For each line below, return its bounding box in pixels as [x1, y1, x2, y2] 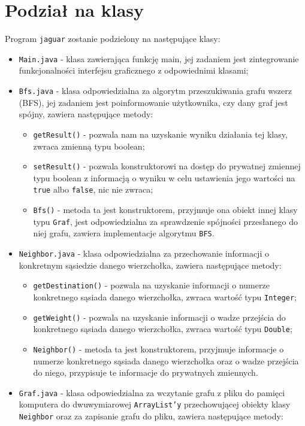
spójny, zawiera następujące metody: [19, 108, 153, 120]
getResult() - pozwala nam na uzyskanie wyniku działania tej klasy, [33, 127, 288, 140]
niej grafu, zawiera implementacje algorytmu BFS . [33, 227, 215, 239]
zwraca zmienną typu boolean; [33, 139, 145, 152]
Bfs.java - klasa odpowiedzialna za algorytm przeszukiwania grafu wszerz [19, 84, 292, 97]
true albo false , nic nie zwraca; [33, 183, 153, 196]
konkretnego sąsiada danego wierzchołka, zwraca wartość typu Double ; [33, 322, 292, 335]
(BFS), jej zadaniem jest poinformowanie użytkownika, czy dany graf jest [19, 96, 288, 108]
